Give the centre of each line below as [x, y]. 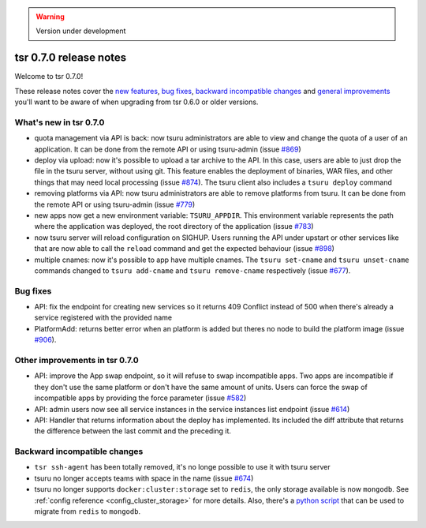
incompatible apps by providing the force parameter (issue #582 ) [140, 398]
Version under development [81, 31]
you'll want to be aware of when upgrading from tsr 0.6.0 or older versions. [136, 102]
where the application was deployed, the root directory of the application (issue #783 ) [174, 227]
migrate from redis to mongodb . [88, 511]
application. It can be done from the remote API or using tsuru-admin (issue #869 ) [168, 149]
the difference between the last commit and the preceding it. [133, 431]
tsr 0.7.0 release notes [71, 58]
